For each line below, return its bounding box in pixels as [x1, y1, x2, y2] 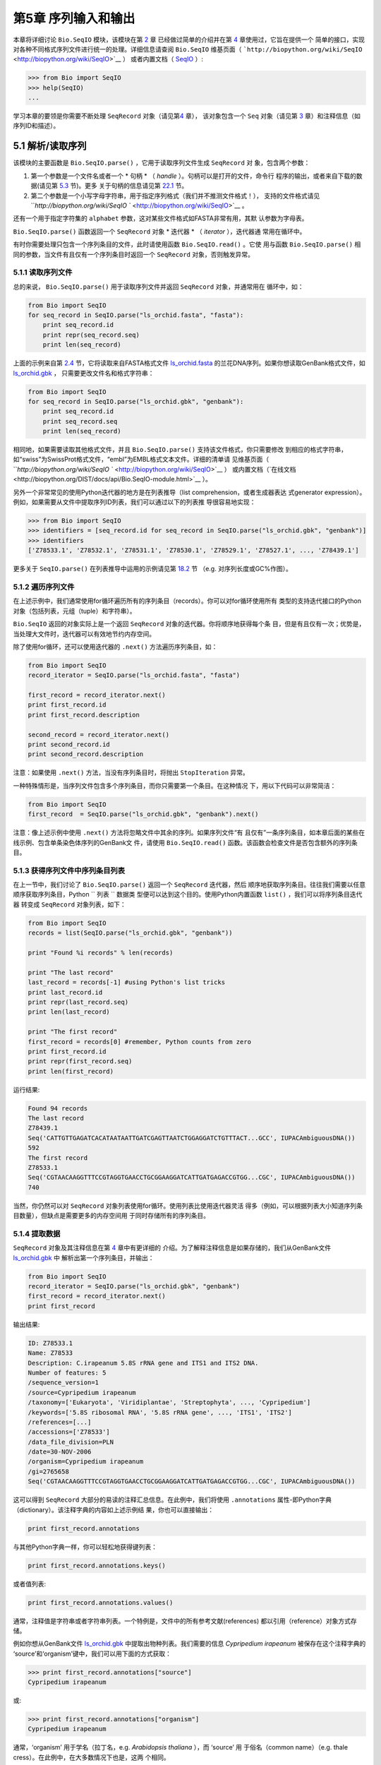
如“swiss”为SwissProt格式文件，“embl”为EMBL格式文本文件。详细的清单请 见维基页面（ [13, 455, 270, 464]
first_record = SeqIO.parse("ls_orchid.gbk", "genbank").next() [28, 810, 259, 818]
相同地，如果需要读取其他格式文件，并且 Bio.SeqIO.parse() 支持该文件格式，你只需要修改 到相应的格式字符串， [13, 445, 348, 454]
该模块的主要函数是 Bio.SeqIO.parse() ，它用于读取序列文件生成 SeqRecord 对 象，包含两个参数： [13, 159, 310, 167]
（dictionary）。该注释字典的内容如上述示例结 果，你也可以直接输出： [13, 1505, 214, 1514]
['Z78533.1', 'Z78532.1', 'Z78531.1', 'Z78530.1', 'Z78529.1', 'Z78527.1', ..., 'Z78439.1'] [28, 546, 359, 554]
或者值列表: [13, 1579, 47, 1588]
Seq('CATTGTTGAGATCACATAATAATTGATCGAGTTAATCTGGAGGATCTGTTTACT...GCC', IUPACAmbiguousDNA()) [28, 1134, 356, 1142]
